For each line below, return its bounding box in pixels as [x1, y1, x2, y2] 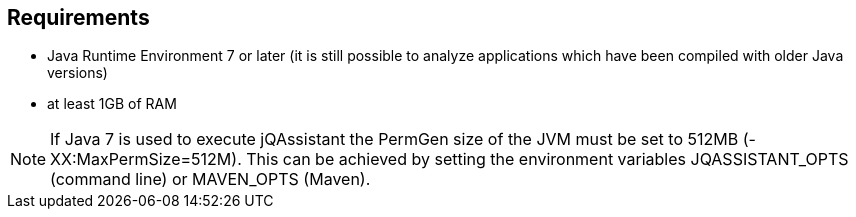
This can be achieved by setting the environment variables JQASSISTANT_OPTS [246, 149, 849, 170]
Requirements [7, 5, 150, 30]
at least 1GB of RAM [47, 95, 177, 113]
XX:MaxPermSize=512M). [50, 149, 242, 170]
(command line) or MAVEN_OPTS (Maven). [50, 169, 371, 190]
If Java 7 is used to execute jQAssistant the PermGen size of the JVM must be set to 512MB [50, 129, 739, 150]
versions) [47, 64, 108, 82]
